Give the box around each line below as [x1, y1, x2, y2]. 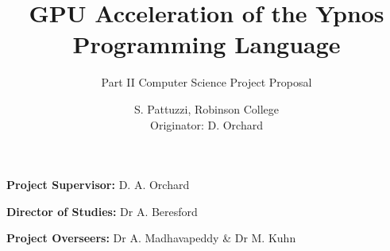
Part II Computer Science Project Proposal [101, 74, 312, 91]
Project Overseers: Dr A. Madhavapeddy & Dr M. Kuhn [6, 230, 296, 246]
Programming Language [72, 28, 341, 60]
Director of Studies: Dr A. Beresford [6, 203, 198, 219]
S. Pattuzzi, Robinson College [133, 100, 280, 117]
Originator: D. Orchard [150, 116, 263, 133]
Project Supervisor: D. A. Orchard [6, 176, 190, 193]
